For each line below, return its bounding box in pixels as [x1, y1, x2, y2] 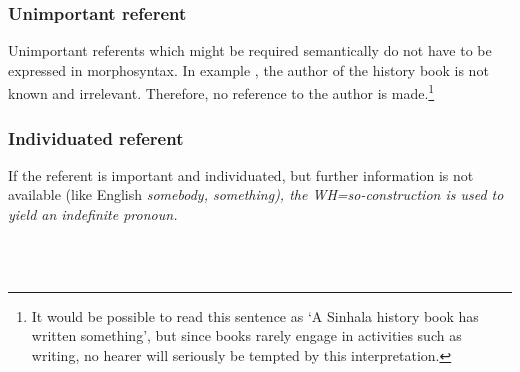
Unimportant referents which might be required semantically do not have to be [8, 40, 492, 61]
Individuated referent [8, 125, 184, 150]
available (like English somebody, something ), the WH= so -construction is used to [8, 184, 504, 205]
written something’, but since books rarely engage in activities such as [31, 325, 462, 346]
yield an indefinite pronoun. [8, 204, 178, 225]
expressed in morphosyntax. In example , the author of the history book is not [8, 59, 489, 80]
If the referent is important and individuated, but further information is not [8, 164, 474, 185]
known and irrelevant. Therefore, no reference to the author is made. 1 [8, 80, 435, 104]
